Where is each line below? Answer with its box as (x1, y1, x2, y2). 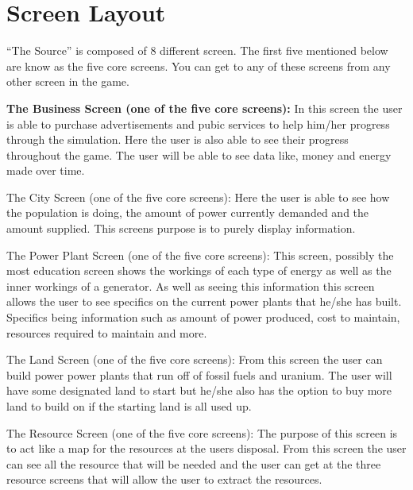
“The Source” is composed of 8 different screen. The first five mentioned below (6, 42, 388, 59)
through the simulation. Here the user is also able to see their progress (6, 131, 349, 148)
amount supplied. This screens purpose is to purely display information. (6, 220, 356, 237)
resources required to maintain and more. (6, 324, 207, 341)
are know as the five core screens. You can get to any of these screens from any (6, 57, 391, 74)
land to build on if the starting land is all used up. (6, 398, 252, 414)
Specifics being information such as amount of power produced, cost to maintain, (6, 309, 400, 326)
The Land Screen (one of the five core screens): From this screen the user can (6, 351, 383, 368)
